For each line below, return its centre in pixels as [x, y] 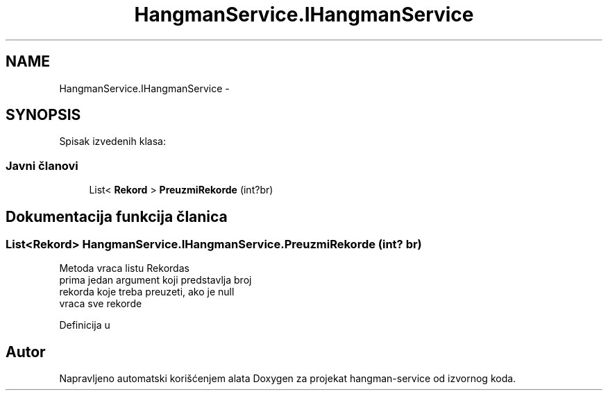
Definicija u [85, 325]
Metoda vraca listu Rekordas [124, 268]
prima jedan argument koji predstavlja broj [155, 280]
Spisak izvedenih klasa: [112, 141]
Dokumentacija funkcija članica [117, 216]
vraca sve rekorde [101, 304]
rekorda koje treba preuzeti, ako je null [147, 292]
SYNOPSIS [43, 115]
